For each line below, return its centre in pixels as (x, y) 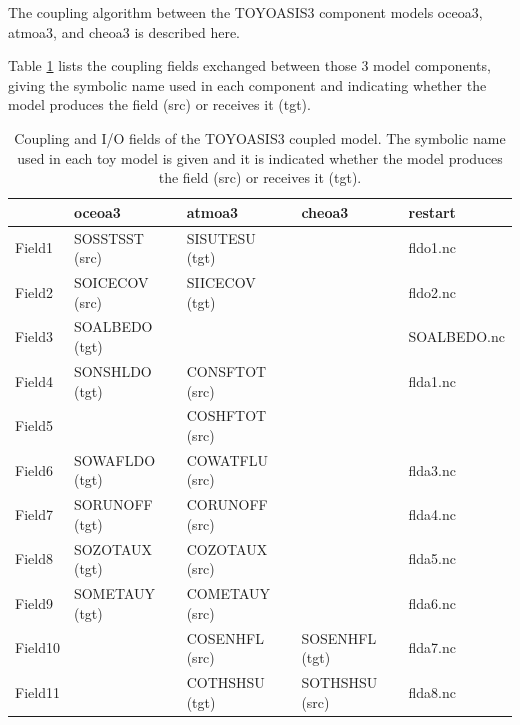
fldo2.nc (432, 291)
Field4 (34, 380)
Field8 (34, 558)
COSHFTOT (226, 415)
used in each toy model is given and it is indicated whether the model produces (260, 157)
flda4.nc (432, 514)
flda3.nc (432, 469)
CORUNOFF (227, 504)
